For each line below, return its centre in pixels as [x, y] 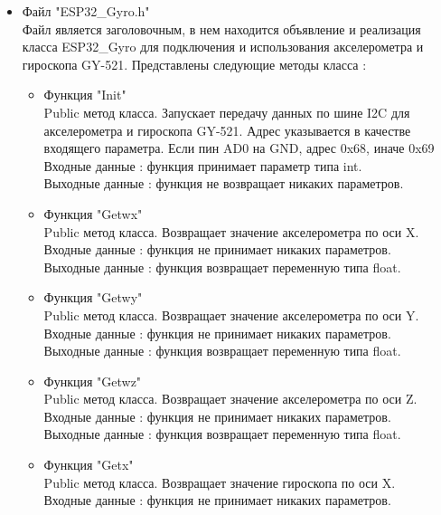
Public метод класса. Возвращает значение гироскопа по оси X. [220, 482]
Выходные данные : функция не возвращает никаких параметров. [224, 183]
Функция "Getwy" [93, 297]
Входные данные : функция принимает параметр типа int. [203, 165]
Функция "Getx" [89, 465]
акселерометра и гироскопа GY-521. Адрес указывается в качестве [227, 130]
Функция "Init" [85, 95]
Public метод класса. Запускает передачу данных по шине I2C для [227, 112]
